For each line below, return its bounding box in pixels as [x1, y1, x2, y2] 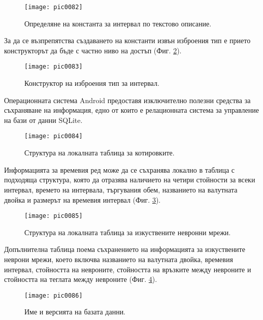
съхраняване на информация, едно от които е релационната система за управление [4, 105, 259, 115]
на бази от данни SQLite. [4, 114, 83, 125]
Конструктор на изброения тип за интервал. [24, 78, 159, 88]
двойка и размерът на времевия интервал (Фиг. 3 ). [4, 194, 161, 205]
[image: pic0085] [24, 212, 83, 220]
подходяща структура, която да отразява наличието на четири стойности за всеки [4, 174, 255, 185]
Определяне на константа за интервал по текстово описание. [24, 18, 212, 28]
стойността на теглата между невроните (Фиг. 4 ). [4, 274, 157, 284]
